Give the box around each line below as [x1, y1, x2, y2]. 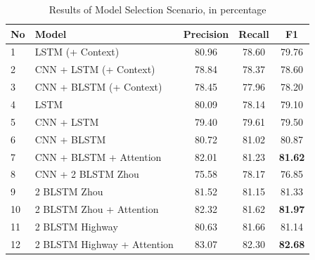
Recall [238, 26, 269, 41]
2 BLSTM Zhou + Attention [34, 202, 159, 216]
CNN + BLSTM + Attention [34, 149, 162, 164]
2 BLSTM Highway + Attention [34, 236, 174, 251]
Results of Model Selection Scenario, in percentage [49, 2, 266, 16]
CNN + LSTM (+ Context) [34, 62, 155, 77]
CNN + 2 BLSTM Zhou [34, 167, 139, 181]
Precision [183, 26, 229, 41]
